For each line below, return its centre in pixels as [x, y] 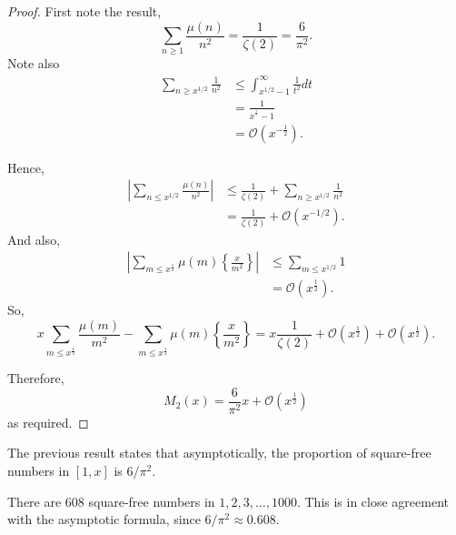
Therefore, [36, 378]
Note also [34, 63]
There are [35, 501]
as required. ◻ [48, 422]
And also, [34, 239]
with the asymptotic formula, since [104, 519]
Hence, [26, 167]
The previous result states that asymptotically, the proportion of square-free [219, 453]
